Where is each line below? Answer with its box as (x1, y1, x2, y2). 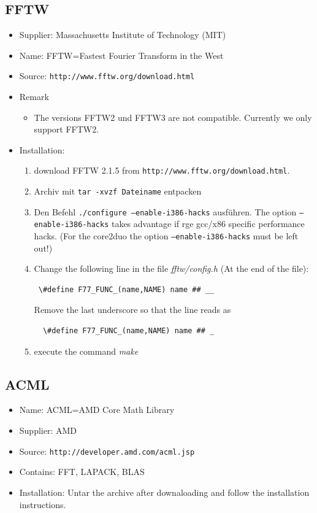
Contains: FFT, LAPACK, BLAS (19, 465, 145, 478)
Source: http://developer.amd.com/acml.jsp (19, 444, 195, 457)
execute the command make (34, 344, 139, 357)
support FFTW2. (34, 123, 99, 136)
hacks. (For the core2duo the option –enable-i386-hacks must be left (34, 229, 299, 242)
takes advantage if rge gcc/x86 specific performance (111, 217, 305, 230)
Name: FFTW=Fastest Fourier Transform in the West (19, 48, 224, 61)
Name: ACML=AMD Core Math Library (19, 403, 175, 416)
